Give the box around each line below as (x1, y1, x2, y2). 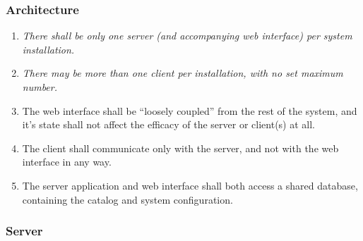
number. (22, 80, 58, 94)
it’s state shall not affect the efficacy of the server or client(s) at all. (22, 117, 315, 132)
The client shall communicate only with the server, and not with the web (22, 140, 339, 155)
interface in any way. (22, 154, 112, 169)
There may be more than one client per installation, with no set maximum (22, 66, 343, 80)
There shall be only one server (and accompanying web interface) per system (22, 28, 352, 43)
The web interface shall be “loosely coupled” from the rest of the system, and (22, 103, 357, 118)
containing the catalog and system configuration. (22, 192, 233, 206)
